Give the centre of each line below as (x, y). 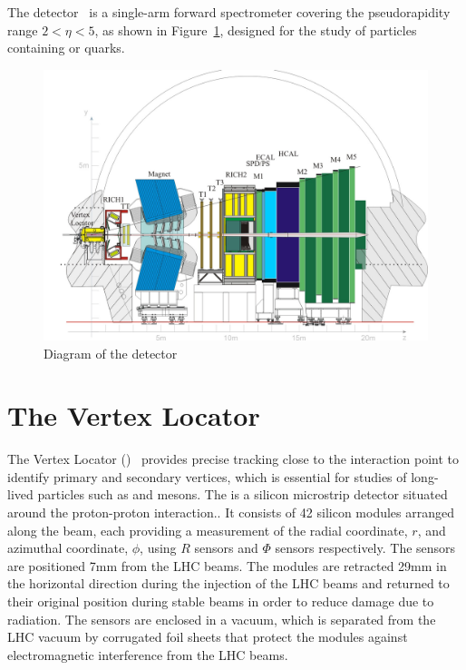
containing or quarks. (66, 48)
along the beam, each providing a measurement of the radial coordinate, (208, 530)
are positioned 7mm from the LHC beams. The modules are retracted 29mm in (227, 565)
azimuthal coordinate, (68, 548)
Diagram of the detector (111, 353)
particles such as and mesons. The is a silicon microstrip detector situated (243, 494)
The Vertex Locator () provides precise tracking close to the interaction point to (233, 459)
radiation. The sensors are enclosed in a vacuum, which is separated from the (222, 619)
